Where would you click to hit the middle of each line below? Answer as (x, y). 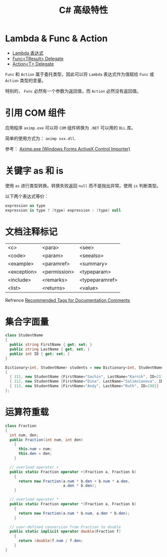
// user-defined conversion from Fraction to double (65, 527)
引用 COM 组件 (35, 113)
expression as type (25, 206)
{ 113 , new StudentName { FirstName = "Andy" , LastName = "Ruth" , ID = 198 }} (84, 386)
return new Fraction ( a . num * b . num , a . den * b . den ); (74, 513)
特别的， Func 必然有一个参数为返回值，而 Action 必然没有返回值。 (73, 91)
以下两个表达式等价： (27, 196)
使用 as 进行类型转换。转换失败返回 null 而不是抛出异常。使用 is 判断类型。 (83, 185)
